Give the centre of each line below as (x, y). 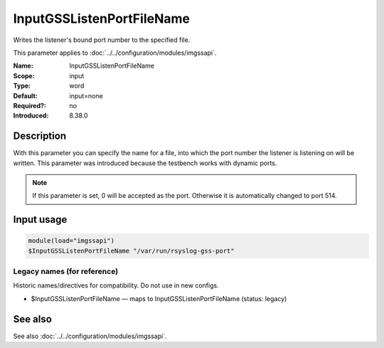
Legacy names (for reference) (66, 272)
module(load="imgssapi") (71, 241)
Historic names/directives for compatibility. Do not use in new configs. (116, 285)
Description (40, 136)
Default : (26, 95)
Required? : (30, 105)
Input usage (40, 220)
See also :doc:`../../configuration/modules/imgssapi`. (90, 336)
